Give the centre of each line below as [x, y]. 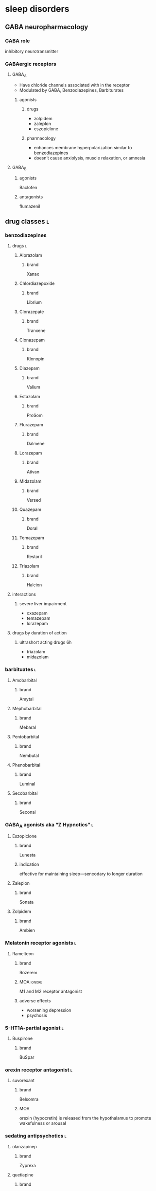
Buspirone [22, 1038]
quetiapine [23, 1174]
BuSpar [27, 1057]
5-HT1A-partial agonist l [35, 1028]
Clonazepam [32, 340]
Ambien [27, 930]
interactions [24, 595]
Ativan [33, 472]
